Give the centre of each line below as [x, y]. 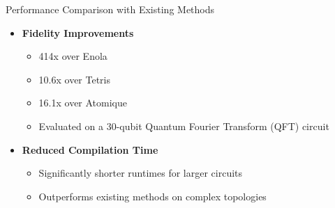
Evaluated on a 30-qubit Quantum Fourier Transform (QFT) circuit [184, 126]
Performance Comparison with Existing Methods [110, 9]
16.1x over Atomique [83, 103]
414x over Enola [73, 56]
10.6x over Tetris [75, 79]
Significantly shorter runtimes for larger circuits [141, 173]
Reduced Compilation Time [90, 149]
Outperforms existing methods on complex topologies [152, 196]
